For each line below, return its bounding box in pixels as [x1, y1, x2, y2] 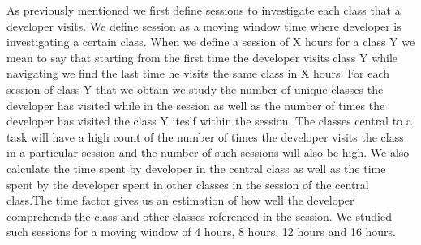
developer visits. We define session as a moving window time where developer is [6, 17, 402, 34]
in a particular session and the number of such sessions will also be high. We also [6, 144, 410, 161]
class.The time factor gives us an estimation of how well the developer [6, 192, 354, 209]
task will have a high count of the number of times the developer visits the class [6, 128, 404, 145]
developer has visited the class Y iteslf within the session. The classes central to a [6, 112, 412, 129]
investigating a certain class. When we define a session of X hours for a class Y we [6, 33, 415, 50]
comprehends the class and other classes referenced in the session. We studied [6, 207, 392, 224]
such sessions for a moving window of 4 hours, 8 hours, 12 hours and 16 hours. [6, 223, 397, 240]
